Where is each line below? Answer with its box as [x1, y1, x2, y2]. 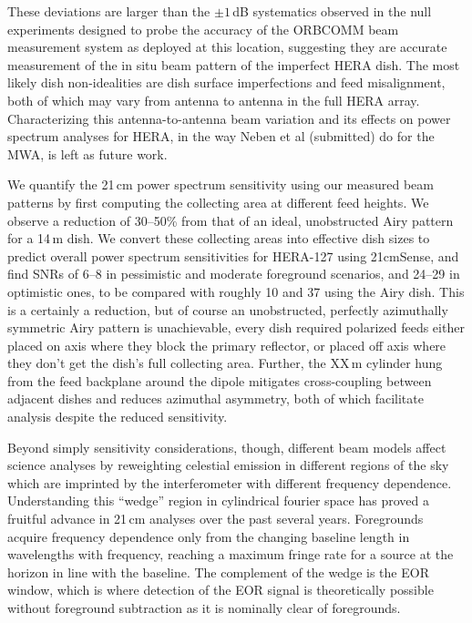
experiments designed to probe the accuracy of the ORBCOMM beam [7, 19, 399, 38]
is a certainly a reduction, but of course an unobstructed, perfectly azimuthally [7, 300, 448, 319]
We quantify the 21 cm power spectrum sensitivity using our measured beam [7, 175, 434, 194]
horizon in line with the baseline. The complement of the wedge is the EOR [7, 562, 429, 581]
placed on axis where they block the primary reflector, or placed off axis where [7, 335, 446, 354]
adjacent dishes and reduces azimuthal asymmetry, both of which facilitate [7, 389, 424, 408]
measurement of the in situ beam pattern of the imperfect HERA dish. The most [7, 55, 460, 74]
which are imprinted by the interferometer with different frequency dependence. [7, 473, 452, 492]
